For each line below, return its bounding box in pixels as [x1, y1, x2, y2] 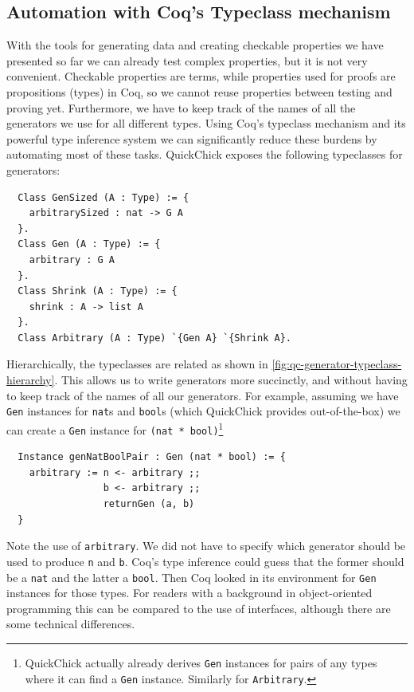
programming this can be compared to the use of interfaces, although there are [6, 600, 391, 616]
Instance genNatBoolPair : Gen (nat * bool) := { [18, 451, 286, 463]
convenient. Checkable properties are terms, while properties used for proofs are [6, 68, 396, 85]
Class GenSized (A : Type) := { [18, 191, 189, 203]
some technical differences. [6, 615, 135, 632]
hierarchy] [6, 372, 55, 388]
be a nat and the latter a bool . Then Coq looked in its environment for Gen [6, 568, 377, 585]
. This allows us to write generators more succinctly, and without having [54, 372, 408, 388]
